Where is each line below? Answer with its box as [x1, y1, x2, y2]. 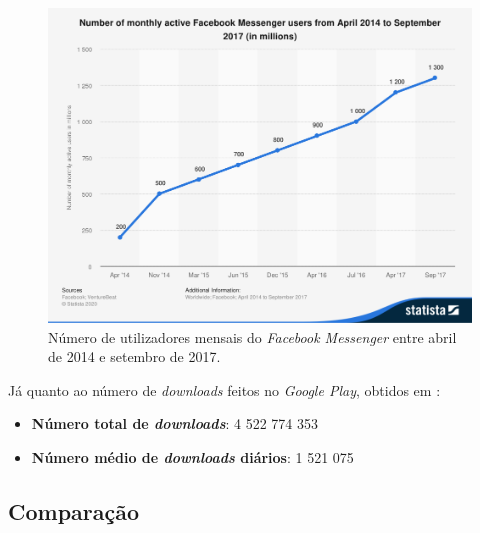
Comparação [8, 495, 140, 526]
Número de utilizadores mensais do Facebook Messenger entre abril [48, 326, 457, 347]
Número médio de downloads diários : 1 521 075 [31, 447, 354, 467]
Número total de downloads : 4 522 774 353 [31, 413, 319, 434]
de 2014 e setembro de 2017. [48, 346, 221, 367]
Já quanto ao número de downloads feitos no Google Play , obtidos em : [8, 379, 441, 400]
